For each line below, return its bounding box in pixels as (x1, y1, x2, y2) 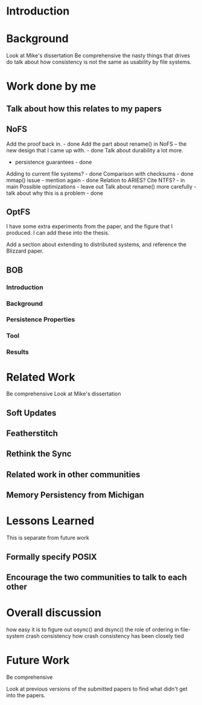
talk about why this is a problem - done (6, 189, 104, 197)
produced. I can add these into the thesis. (6, 229, 110, 236)
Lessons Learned (6, 514, 95, 528)
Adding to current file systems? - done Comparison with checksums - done (6, 170, 194, 177)
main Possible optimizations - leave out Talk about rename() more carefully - (6, 183, 197, 190)
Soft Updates (6, 408, 57, 418)
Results (6, 348, 29, 356)
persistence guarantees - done (14, 158, 92, 166)
